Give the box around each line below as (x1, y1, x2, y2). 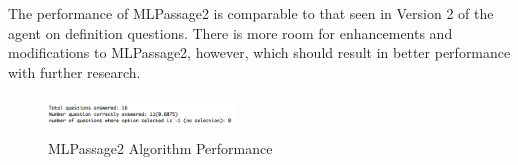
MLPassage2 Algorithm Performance (48, 137, 273, 158)
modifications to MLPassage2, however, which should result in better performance (8, 42, 511, 63)
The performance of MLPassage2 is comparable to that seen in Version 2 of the (8, 3, 494, 23)
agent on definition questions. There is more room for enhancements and (8, 22, 453, 43)
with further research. (8, 61, 141, 82)
